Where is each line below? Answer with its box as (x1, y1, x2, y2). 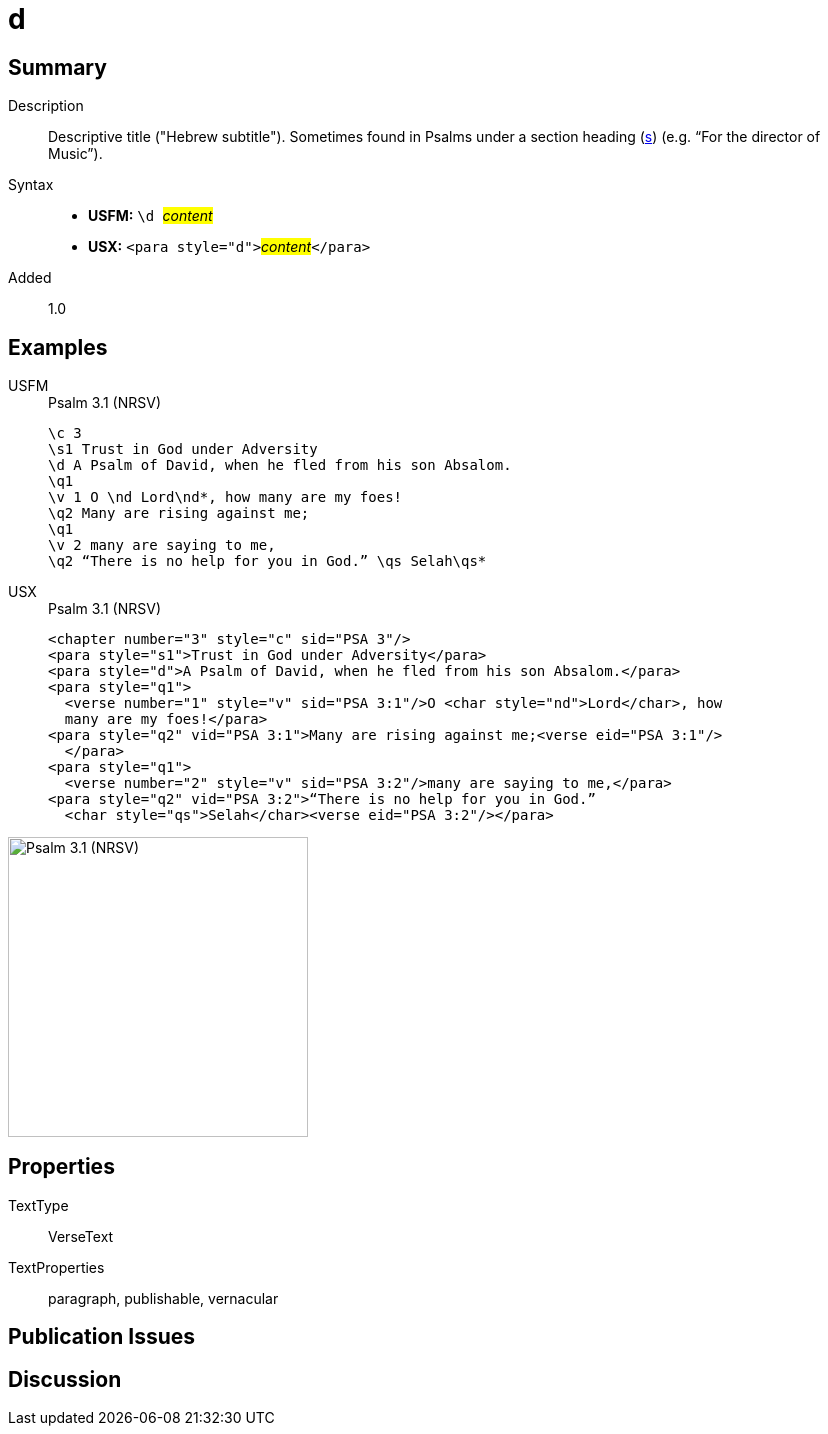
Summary (8, 54, 107, 80)
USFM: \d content (88, 207, 213, 225)
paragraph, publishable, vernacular (48, 1289, 279, 1307)
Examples (8, 334, 108, 360)
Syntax (8, 176, 54, 194)
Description (8, 97, 84, 115)
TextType (8, 1196, 69, 1214)
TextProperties (8, 1258, 105, 1276)
